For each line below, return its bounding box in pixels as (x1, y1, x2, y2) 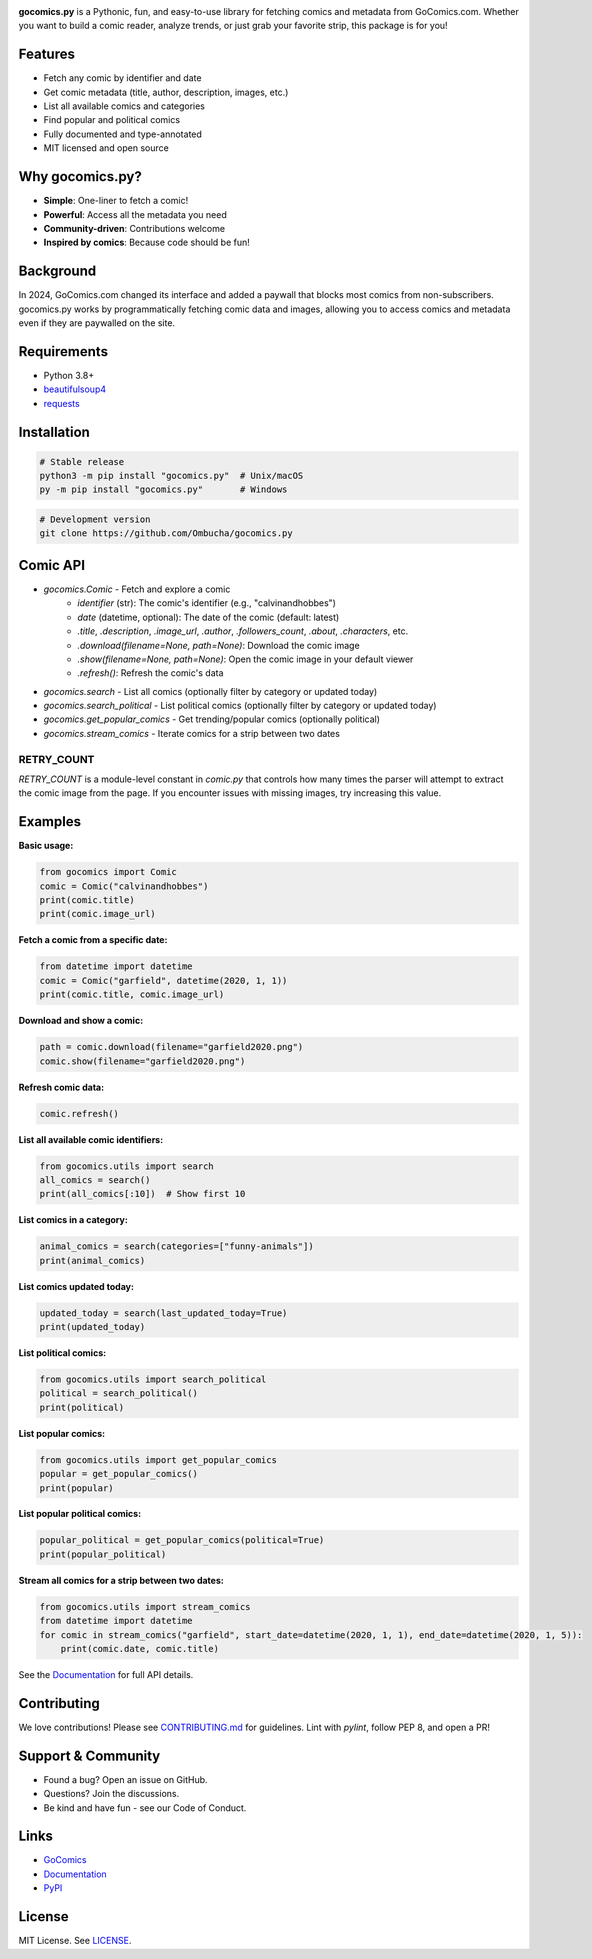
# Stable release (39, 456, 125, 467)
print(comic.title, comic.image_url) (39, 989, 225, 1000)
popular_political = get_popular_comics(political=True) (39, 1535, 325, 1546)
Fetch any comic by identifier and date (43, 72, 202, 84)
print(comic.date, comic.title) (60, 1643, 220, 1654)
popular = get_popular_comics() (39, 1468, 199, 1480)
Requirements (18, 343, 109, 360)
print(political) (39, 1401, 125, 1413)
